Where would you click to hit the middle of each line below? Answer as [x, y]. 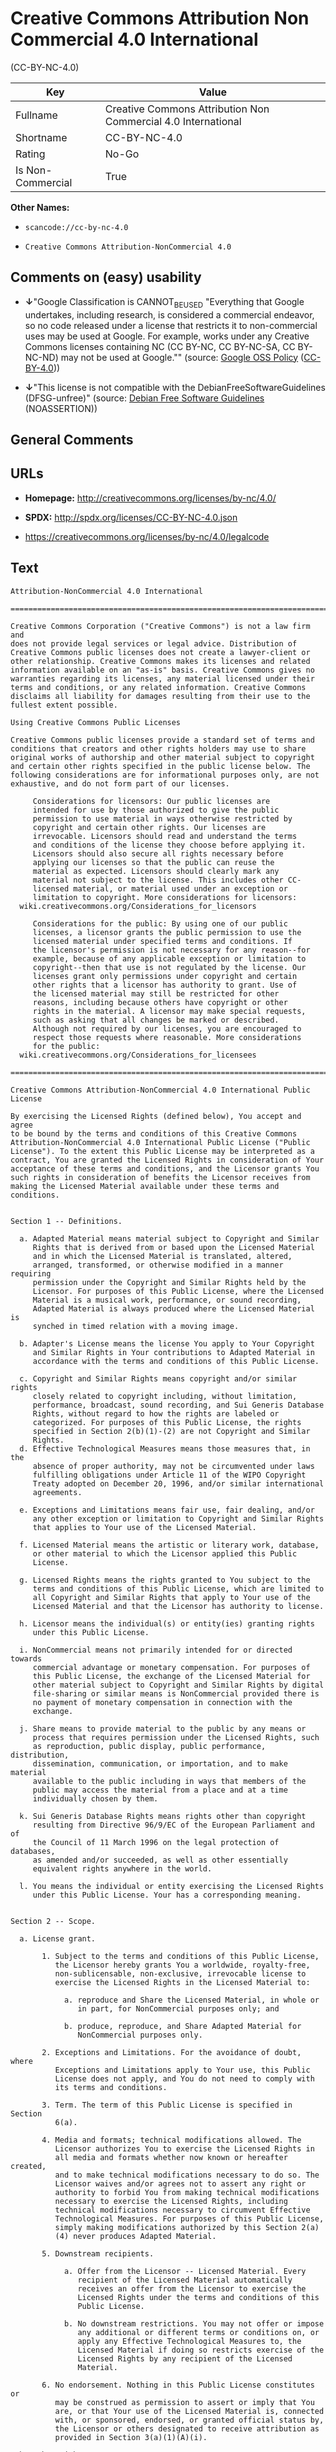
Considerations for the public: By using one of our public [160, 923]
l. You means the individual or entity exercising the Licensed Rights [172, 1886]
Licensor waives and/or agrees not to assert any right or [180, 2183]
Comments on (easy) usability [106, 277]
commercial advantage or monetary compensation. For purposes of [171, 1667]
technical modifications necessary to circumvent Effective [182, 2210]
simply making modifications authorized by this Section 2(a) [187, 2227]
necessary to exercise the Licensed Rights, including [171, 2201]
